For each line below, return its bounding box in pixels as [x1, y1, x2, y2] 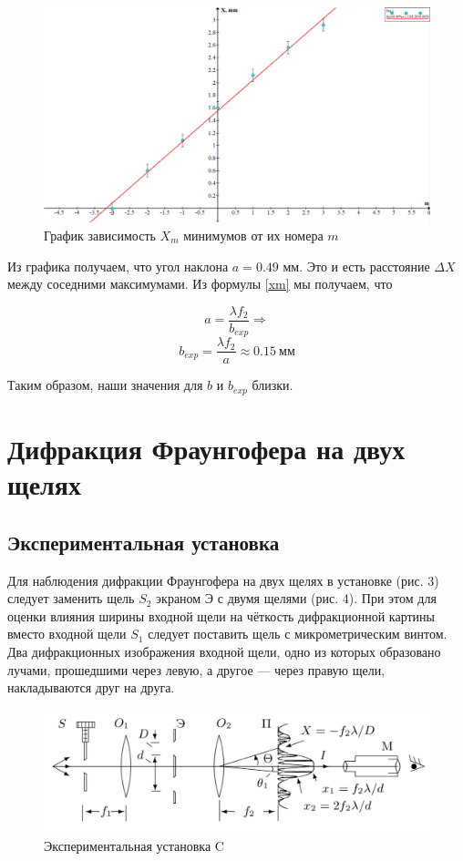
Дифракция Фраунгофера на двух [7, 430, 406, 467]
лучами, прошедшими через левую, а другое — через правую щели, [7, 660, 386, 679]
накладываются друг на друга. [7, 678, 175, 697]
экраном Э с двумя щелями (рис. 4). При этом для [156, 589, 437, 608]
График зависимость [44, 226, 156, 245]
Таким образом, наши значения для [7, 375, 203, 395]
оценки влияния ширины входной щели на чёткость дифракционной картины [7, 606, 435, 625]
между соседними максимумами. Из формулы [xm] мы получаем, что [7, 274, 393, 293]
